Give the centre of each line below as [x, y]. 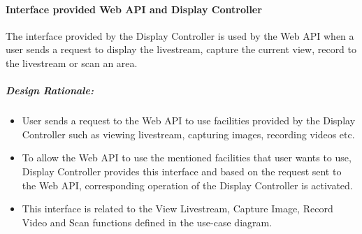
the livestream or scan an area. [72, 63]
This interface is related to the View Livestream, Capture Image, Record [178, 209]
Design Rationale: [50, 90]
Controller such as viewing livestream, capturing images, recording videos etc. [188, 134]
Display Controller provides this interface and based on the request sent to [182, 171]
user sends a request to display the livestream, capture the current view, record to [181, 49]
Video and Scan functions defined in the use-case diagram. [147, 222]
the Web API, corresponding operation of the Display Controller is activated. [187, 185]
